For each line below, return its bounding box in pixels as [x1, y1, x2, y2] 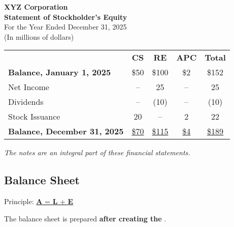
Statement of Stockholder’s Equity [4, 11, 127, 22]
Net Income [8, 81, 49, 93]
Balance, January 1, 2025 [8, 66, 111, 78]
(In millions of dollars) [4, 31, 74, 42]
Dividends [8, 96, 44, 108]
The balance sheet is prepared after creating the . [4, 213, 166, 223]
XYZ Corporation [4, 2, 68, 12]
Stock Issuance [8, 110, 60, 123]
